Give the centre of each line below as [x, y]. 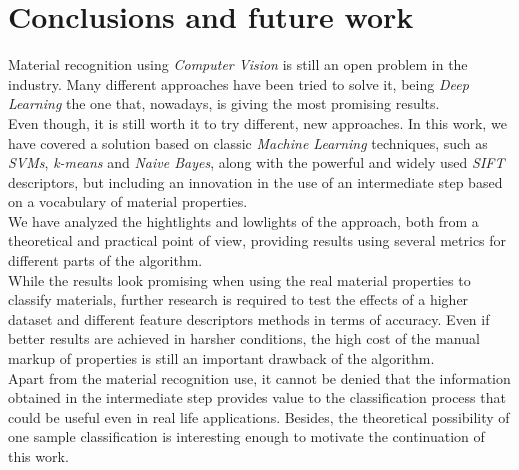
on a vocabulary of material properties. [128, 201]
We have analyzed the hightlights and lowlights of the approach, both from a [243, 220]
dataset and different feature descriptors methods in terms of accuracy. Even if [249, 318]
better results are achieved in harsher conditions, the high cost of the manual [244, 338]
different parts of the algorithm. [105, 260]
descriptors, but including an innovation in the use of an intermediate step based [255, 181]
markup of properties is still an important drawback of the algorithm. [221, 358]
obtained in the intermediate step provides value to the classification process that [257, 397]
